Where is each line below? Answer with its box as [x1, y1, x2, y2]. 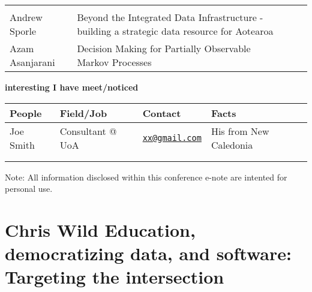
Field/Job [59, 106, 107, 120]
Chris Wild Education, [5, 217, 196, 242]
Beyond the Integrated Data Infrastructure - [77, 10, 263, 24]
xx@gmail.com [142, 133, 202, 143]
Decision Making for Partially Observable [77, 41, 251, 55]
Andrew [10, 10, 43, 24]
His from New [211, 124, 269, 138]
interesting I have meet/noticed [5, 81, 139, 93]
